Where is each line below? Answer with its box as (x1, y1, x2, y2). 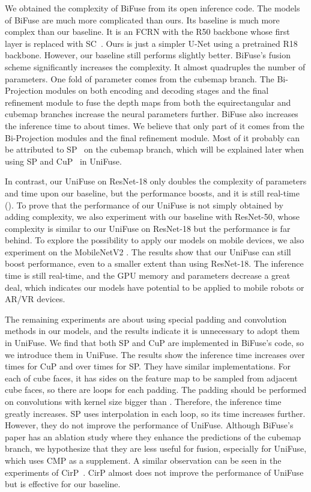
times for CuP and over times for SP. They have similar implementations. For (5, 360, 291, 372)
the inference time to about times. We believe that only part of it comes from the (5, 119, 304, 132)
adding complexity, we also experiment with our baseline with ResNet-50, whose (5, 210, 300, 223)
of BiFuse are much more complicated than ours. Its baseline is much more (5, 13, 280, 26)
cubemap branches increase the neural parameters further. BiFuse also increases (5, 108, 298, 120)
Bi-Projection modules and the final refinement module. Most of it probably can (5, 131, 300, 144)
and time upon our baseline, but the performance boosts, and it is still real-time (5, 186, 300, 199)
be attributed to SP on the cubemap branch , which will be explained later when (5, 143, 304, 156)
